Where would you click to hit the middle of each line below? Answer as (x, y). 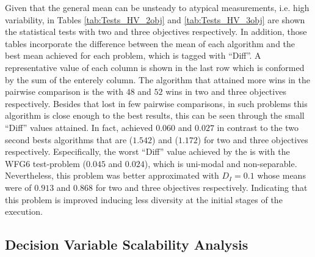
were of (18, 187)
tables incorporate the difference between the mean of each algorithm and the (150, 43)
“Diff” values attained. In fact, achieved (79, 127)
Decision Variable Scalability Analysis (127, 244)
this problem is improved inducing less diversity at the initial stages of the (144, 199)
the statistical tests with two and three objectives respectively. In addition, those (156, 32)
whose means (281, 175)
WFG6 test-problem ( (46, 163)
